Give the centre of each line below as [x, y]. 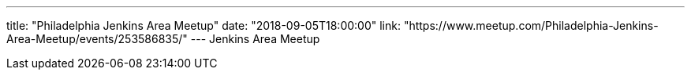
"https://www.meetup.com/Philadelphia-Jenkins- [531, 25]
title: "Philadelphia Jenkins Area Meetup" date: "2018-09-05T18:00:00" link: [204, 25]
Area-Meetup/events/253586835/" [97, 39]
